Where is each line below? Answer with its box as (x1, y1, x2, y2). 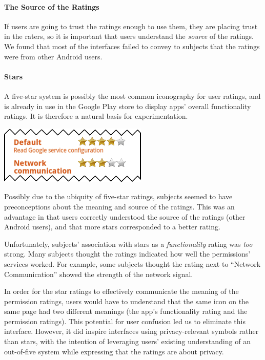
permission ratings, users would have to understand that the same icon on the (4, 295, 249, 306)
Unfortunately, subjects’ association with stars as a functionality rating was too (4, 238, 253, 249)
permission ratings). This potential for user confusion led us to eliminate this (4, 315, 246, 326)
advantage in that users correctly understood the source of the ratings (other (4, 211, 246, 222)
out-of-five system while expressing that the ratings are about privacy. (4, 346, 224, 356)
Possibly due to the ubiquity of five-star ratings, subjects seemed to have (4, 191, 233, 202)
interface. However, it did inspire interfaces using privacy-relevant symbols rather (4, 326, 259, 336)
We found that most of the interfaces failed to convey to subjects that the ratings (4, 40, 260, 51)
